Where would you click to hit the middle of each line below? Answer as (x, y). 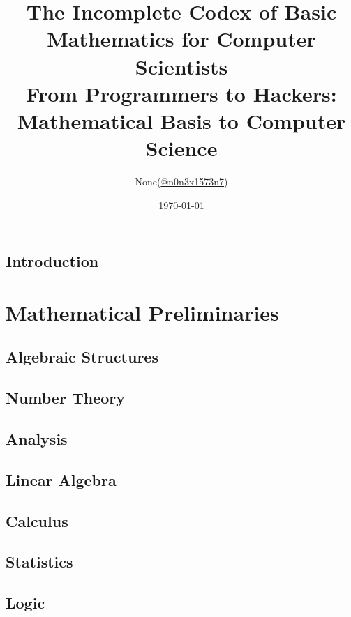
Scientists (181, 66)
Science (181, 148)
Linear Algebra (61, 479)
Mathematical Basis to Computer (181, 120)
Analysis (37, 438)
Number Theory (65, 398)
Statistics (39, 562)
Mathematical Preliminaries (142, 312)
